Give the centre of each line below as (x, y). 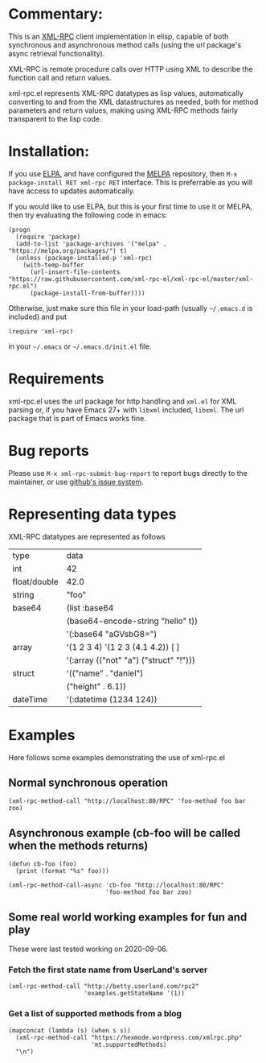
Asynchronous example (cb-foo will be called (125, 833)
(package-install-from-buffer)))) (88, 293)
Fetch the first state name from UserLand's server (108, 970)
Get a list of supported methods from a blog (95, 1014)
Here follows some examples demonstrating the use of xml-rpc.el (117, 757)
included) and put (37, 316)
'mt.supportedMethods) (129, 1044)
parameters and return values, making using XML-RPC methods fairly (123, 110)
